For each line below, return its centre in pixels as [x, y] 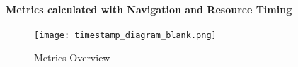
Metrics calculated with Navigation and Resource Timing [149, 9]
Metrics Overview [72, 57]
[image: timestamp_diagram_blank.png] [125, 35]
